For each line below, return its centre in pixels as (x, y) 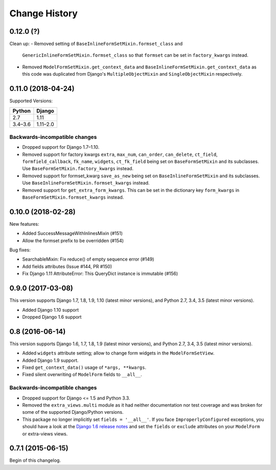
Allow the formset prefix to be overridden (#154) (73, 241)
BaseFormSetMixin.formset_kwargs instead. (73, 197)
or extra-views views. (45, 434)
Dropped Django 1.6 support (52, 317)
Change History (43, 13)
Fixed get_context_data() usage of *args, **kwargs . (84, 367)
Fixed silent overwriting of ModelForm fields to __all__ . (82, 374)
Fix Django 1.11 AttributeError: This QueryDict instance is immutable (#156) (100, 274)
